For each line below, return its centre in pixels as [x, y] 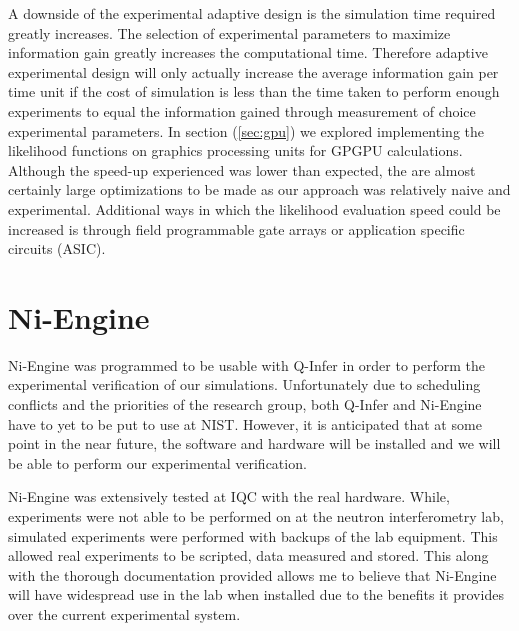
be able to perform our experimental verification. [157, 462]
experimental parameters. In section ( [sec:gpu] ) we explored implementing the [246, 130]
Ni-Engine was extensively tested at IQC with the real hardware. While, [229, 496]
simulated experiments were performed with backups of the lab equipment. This [253, 535]
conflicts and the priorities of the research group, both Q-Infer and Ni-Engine [245, 404]
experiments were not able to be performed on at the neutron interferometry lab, [256, 516]
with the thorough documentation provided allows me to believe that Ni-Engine [252, 574]
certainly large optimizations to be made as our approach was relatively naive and [259, 189]
